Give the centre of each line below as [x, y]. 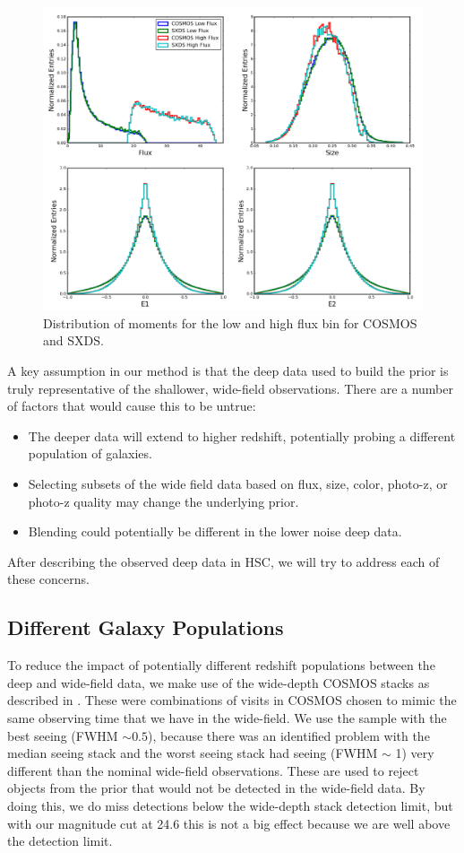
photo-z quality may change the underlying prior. [163, 501]
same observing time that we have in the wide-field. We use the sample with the [227, 717]
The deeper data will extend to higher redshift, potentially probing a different [242, 435]
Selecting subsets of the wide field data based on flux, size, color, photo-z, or [238, 484]
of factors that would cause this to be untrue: [132, 406]
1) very [415, 753]
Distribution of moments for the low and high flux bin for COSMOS [230, 322]
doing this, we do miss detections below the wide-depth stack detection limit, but [230, 805]
